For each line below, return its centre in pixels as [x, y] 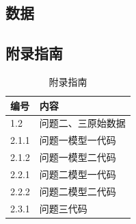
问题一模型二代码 [78, 157]
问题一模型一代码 [78, 140]
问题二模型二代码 [78, 191]
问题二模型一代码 [78, 174]
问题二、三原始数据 [82, 123]
